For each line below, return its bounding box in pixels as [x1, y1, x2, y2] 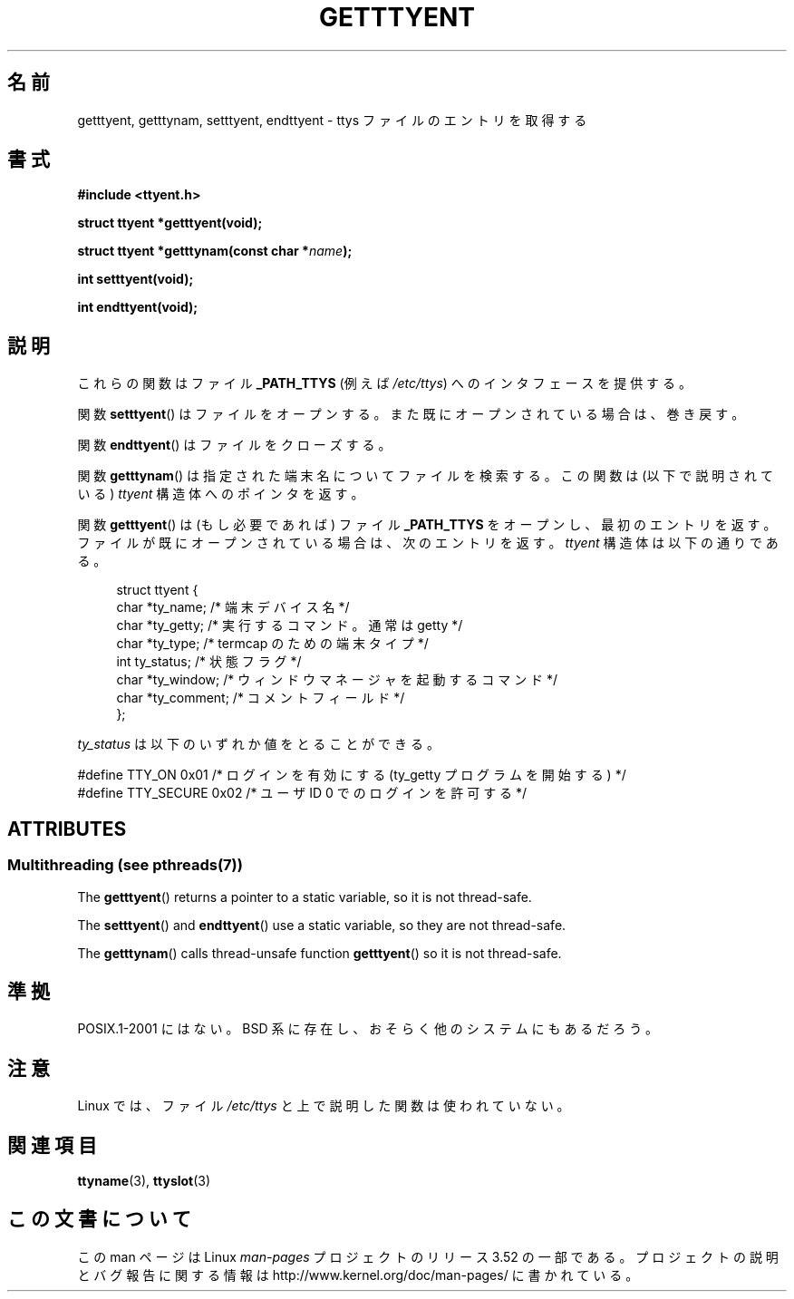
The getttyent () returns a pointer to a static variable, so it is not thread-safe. [77, 888, 532, 905]
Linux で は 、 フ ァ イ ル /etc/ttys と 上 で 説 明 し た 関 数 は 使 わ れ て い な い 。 [77, 1098, 570, 1114]
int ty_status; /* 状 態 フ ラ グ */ [116, 654, 302, 670]
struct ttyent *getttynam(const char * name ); [77, 243, 353, 259]
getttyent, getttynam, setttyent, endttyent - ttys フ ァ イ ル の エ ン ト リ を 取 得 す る [77, 111, 587, 128]
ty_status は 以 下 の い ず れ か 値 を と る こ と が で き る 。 [77, 736, 440, 752]
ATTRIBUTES [7, 817, 127, 840]
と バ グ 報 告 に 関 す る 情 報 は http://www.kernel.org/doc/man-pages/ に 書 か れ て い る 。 [77, 1266, 639, 1283]
